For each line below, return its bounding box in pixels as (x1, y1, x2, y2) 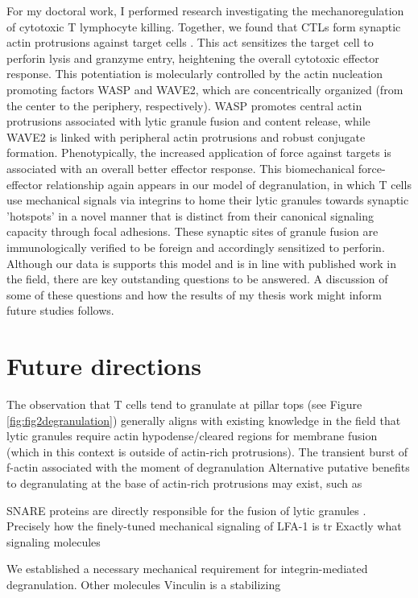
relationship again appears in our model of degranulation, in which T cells (46, 175, 412, 192)
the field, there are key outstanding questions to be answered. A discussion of (6, 270, 388, 287)
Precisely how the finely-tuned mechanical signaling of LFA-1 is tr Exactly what (6, 518, 402, 534)
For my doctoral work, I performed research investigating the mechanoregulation (6, 2, 404, 19)
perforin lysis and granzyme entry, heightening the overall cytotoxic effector (6, 49, 379, 66)
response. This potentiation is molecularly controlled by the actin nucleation (6, 65, 383, 82)
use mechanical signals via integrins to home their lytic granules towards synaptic (6, 192, 409, 208)
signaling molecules (6, 533, 101, 550)
